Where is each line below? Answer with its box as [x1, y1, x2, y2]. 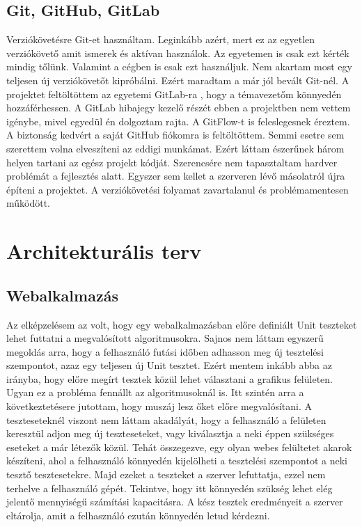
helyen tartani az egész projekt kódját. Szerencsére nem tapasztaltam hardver [6, 155, 338, 169]
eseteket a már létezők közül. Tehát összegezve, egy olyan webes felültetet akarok [6, 439, 352, 454]
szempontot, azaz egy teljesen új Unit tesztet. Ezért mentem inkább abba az [6, 358, 332, 372]
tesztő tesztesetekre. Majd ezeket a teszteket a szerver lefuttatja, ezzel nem [6, 467, 326, 482]
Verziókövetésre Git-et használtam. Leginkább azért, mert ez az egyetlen [6, 32, 315, 47]
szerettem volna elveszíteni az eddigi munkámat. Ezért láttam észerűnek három [6, 141, 345, 155]
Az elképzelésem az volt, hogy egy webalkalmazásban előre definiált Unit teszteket [6, 317, 357, 331]
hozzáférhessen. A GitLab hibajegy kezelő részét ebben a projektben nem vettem [6, 100, 351, 115]
